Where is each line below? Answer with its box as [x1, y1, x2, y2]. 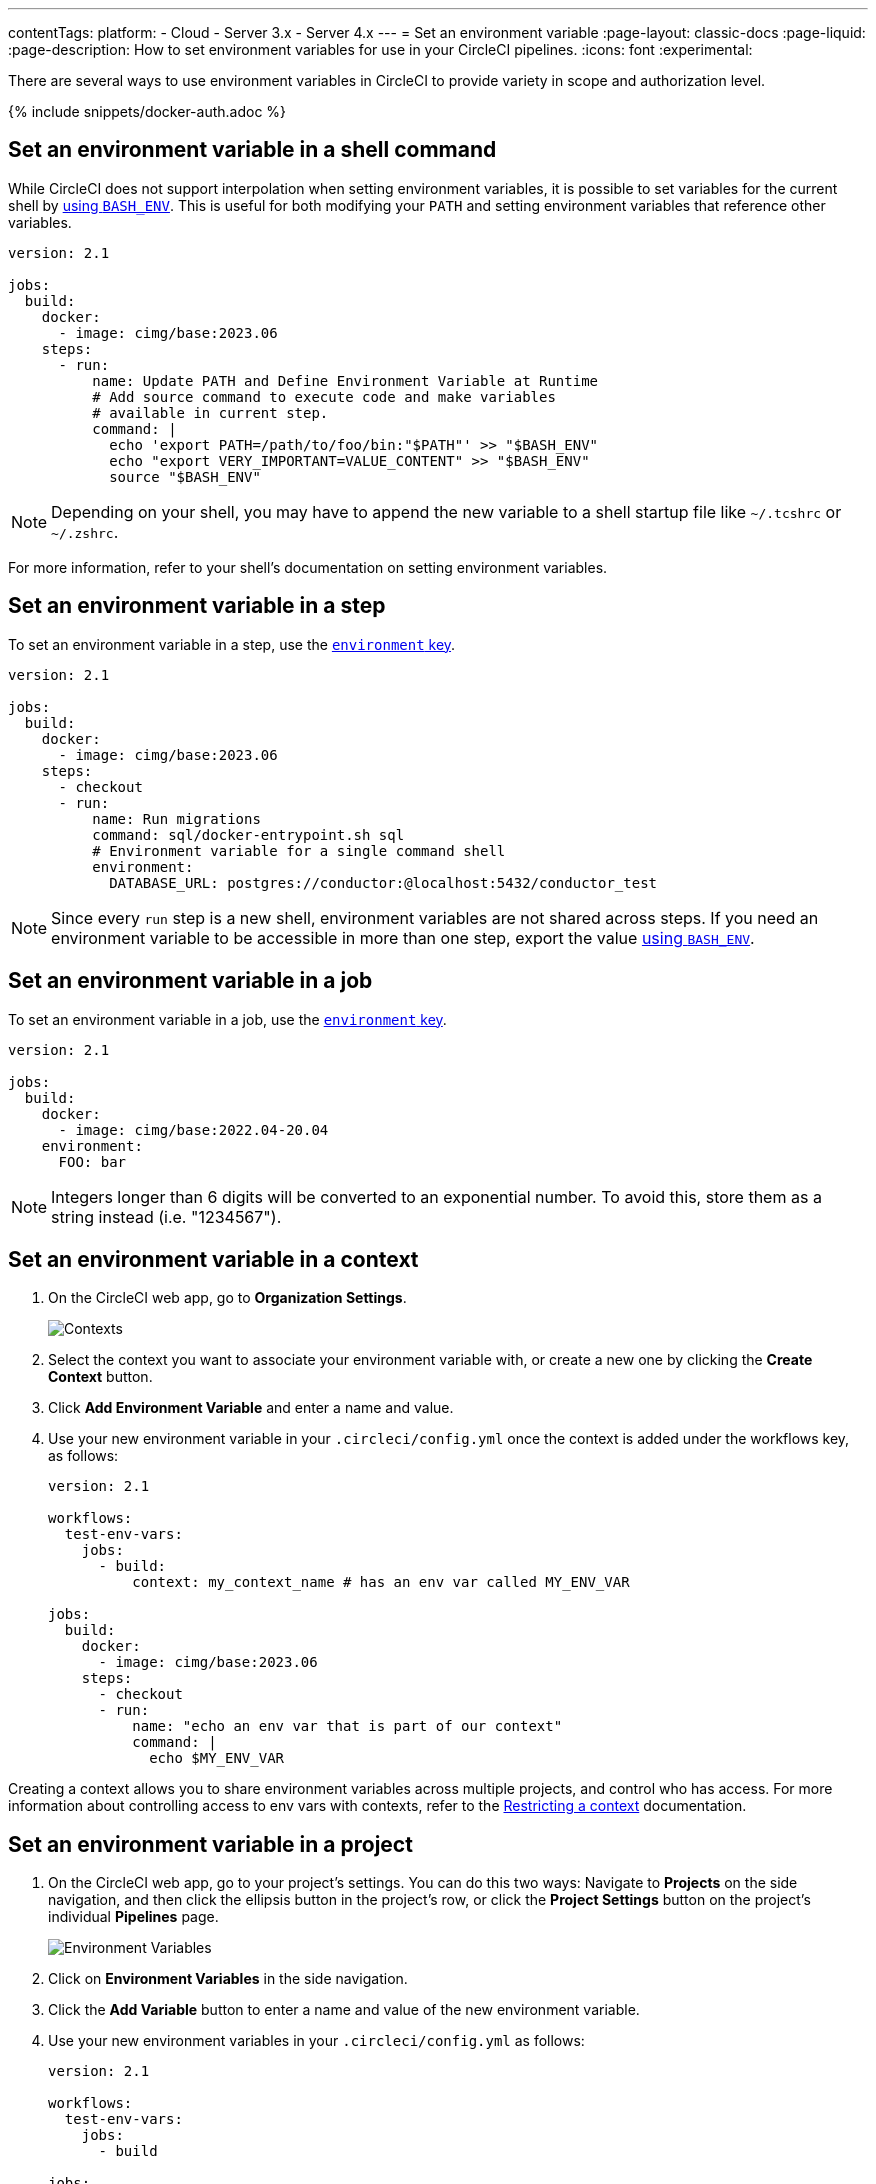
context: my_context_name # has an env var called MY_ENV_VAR [132, 1574, 630, 1591]
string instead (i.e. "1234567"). [51, 1206, 282, 1227]
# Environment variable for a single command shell [92, 842, 506, 859]
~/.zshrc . [51, 521, 119, 542]
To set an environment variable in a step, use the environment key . [8, 635, 456, 653]
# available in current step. [92, 404, 329, 421]
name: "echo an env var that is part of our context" [132, 1718, 563, 1735]
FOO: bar [58, 1153, 127, 1170]
